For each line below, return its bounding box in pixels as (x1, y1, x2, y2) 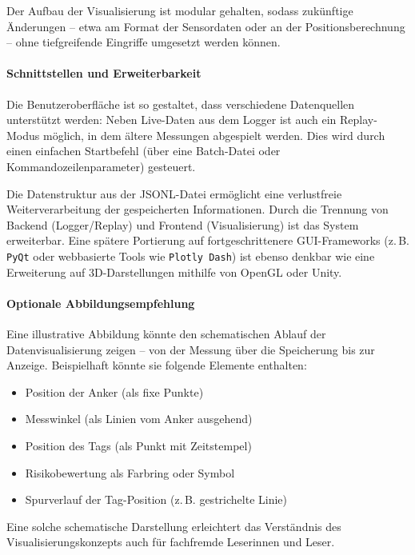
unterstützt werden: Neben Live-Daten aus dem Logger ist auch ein (6, 111, 337, 128)
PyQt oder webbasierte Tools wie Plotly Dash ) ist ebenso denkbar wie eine (6, 247, 375, 264)
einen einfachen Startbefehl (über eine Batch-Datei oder (6, 142, 281, 159)
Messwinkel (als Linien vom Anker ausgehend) (25, 410, 253, 427)
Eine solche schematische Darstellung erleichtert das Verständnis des (6, 517, 341, 534)
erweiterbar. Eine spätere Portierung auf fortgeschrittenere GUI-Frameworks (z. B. (6, 232, 409, 249)
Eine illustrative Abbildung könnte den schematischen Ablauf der (6, 325, 326, 341)
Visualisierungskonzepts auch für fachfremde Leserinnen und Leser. (6, 533, 335, 550)
